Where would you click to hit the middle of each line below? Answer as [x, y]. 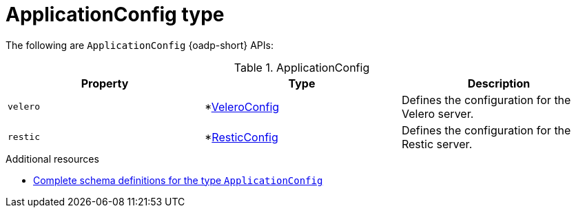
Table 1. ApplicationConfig [302, 67]
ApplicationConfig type [115, 14]
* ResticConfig [241, 137]
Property [105, 83]
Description [499, 83]
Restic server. [437, 144]
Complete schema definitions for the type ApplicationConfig [178, 180]
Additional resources [52, 159]
